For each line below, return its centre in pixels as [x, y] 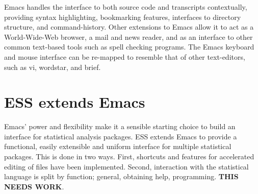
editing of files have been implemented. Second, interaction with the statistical [126, 166]
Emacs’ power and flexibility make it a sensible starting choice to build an [120, 126]
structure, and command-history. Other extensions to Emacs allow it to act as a [129, 27]
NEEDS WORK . [34, 186]
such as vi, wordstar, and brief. [53, 67]
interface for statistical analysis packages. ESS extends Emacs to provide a [121, 136]
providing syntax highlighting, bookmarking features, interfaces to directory [123, 17]
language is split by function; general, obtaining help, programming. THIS [121, 176]
